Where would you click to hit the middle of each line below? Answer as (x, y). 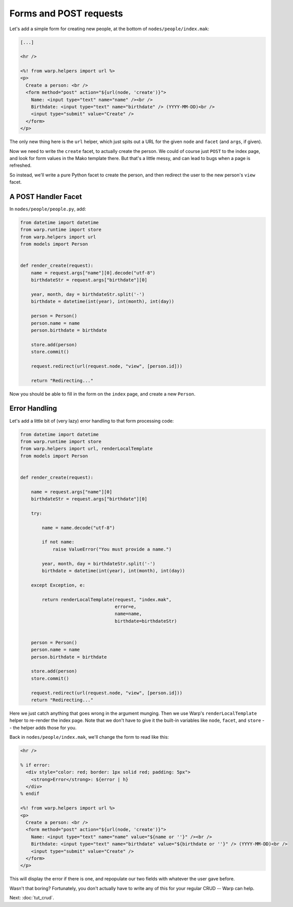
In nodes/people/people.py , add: (48, 209)
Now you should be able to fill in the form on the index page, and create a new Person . (102, 394)
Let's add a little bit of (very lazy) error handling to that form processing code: (92, 421)
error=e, (125, 606)
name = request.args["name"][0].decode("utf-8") (93, 273)
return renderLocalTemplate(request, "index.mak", (107, 599)
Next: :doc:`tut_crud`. (32, 898)
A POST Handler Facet (46, 197)
